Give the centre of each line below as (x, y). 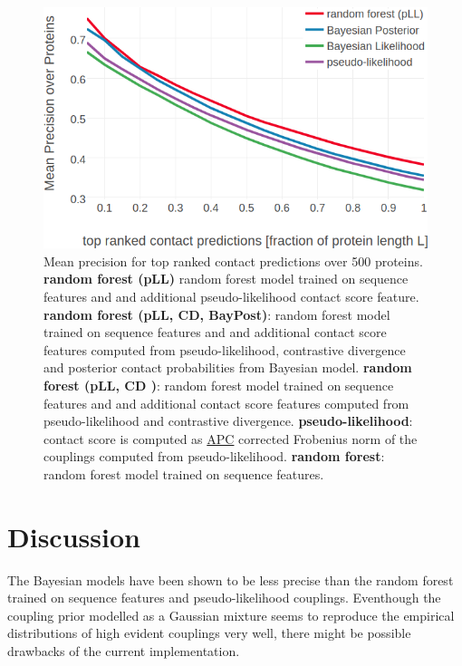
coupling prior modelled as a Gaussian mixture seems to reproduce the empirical (231, 615)
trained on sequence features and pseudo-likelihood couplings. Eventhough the (224, 598)
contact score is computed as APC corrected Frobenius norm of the (231, 438)
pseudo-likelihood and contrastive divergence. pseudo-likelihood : (228, 421)
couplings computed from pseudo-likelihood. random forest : (214, 456)
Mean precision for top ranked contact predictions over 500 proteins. (233, 261)
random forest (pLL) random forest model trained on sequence (226, 279)
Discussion (74, 536)
